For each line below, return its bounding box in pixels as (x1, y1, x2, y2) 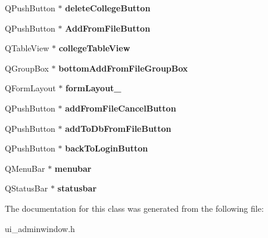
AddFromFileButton (65, 21, 151, 34)
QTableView (5, 42, 49, 54)
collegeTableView (58, 42, 130, 54)
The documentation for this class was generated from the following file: (5, 202, 264, 214)
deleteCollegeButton (65, 2, 151, 14)
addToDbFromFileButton (65, 122, 172, 134)
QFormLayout (5, 82, 56, 94)
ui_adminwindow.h (5, 222, 75, 234)
